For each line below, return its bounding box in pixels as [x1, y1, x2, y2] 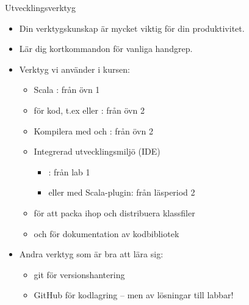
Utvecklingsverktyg [5, 1, 76, 13]
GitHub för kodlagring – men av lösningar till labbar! [34, 288, 234, 301]
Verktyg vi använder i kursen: [19, 62, 130, 75]
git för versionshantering [34, 268, 125, 281]
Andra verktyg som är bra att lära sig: [19, 248, 164, 260]
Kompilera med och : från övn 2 [34, 124, 153, 137]
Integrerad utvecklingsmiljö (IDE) [34, 145, 161, 158]
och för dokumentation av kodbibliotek [34, 227, 179, 240]
